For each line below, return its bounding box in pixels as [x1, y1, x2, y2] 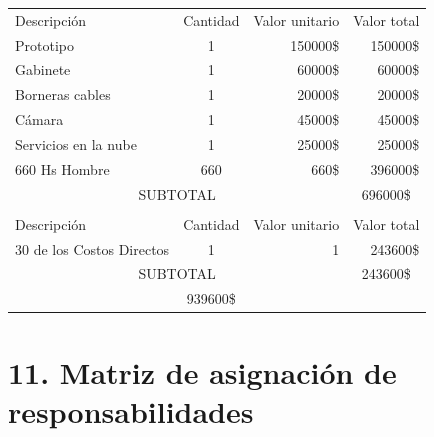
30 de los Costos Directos [15, 238, 170, 259]
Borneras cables [15, 84, 111, 105]
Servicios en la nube [15, 133, 137, 154]
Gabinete [15, 59, 71, 80]
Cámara [15, 109, 64, 130]
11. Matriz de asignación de [8, 351, 397, 392]
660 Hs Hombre [15, 158, 110, 179]
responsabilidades [8, 390, 254, 431]
